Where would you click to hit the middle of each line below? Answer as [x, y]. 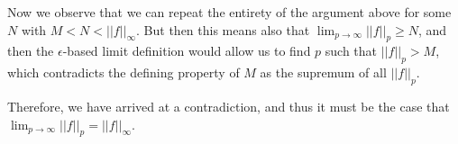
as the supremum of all [323, 72]
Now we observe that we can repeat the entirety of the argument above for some [229, 12]
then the [31, 51]
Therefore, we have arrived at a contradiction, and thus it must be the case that [229, 106]
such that [351, 51]
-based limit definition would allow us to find [187, 51]
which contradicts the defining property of [124, 72]
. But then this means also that [223, 29]
